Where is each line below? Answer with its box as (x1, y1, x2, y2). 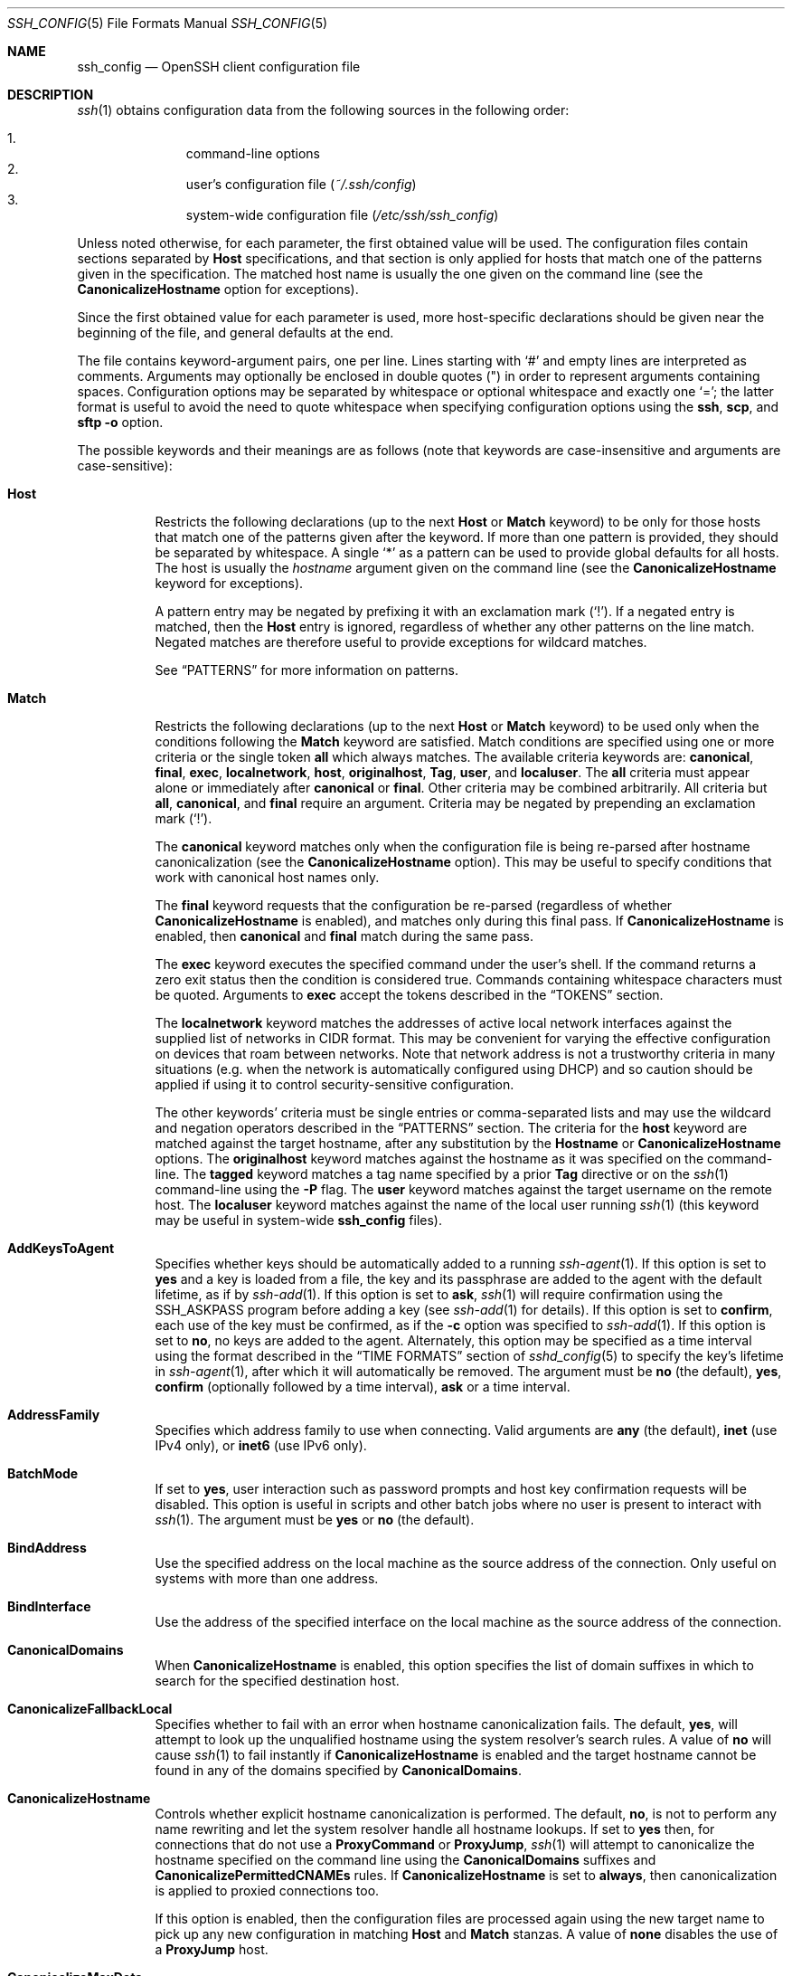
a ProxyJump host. (155, 1942, 269, 1957)
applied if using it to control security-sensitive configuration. (155, 1077, 514, 1092)
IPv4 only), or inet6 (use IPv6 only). (155, 1438, 367, 1453)
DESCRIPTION (7, 87, 94, 102)
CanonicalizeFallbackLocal (7, 1701, 173, 1716)
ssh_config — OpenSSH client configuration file (77, 59, 361, 74)
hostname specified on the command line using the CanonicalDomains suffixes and (155, 1852, 656, 1867)
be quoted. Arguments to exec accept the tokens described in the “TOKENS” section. (155, 987, 664, 1002)
